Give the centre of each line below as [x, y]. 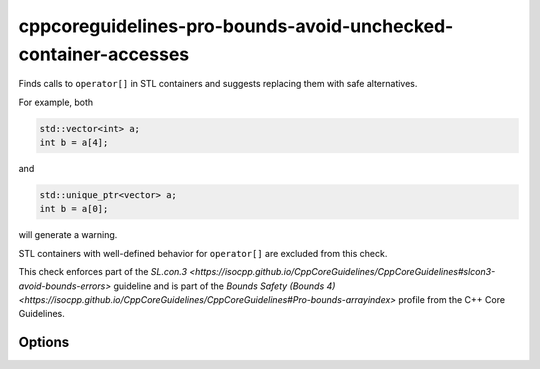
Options [44, 342]
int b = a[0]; [74, 209]
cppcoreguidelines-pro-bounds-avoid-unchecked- [236, 26]
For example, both [56, 102]
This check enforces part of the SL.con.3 [103, 272]
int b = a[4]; [74, 143]
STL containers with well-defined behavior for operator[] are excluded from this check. [203, 253]
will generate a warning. [68, 235]
